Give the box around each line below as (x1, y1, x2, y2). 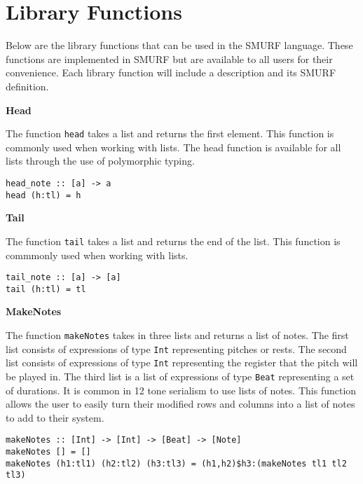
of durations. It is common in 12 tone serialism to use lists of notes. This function (6, 382, 357, 397)
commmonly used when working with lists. (6, 247, 189, 262)
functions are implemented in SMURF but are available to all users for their (6, 51, 333, 66)
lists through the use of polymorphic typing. (6, 153, 195, 168)
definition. (6, 78, 49, 93)
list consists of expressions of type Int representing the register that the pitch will (6, 355, 358, 370)
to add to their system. (6, 410, 104, 424)
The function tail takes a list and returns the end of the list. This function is (6, 233, 341, 248)
